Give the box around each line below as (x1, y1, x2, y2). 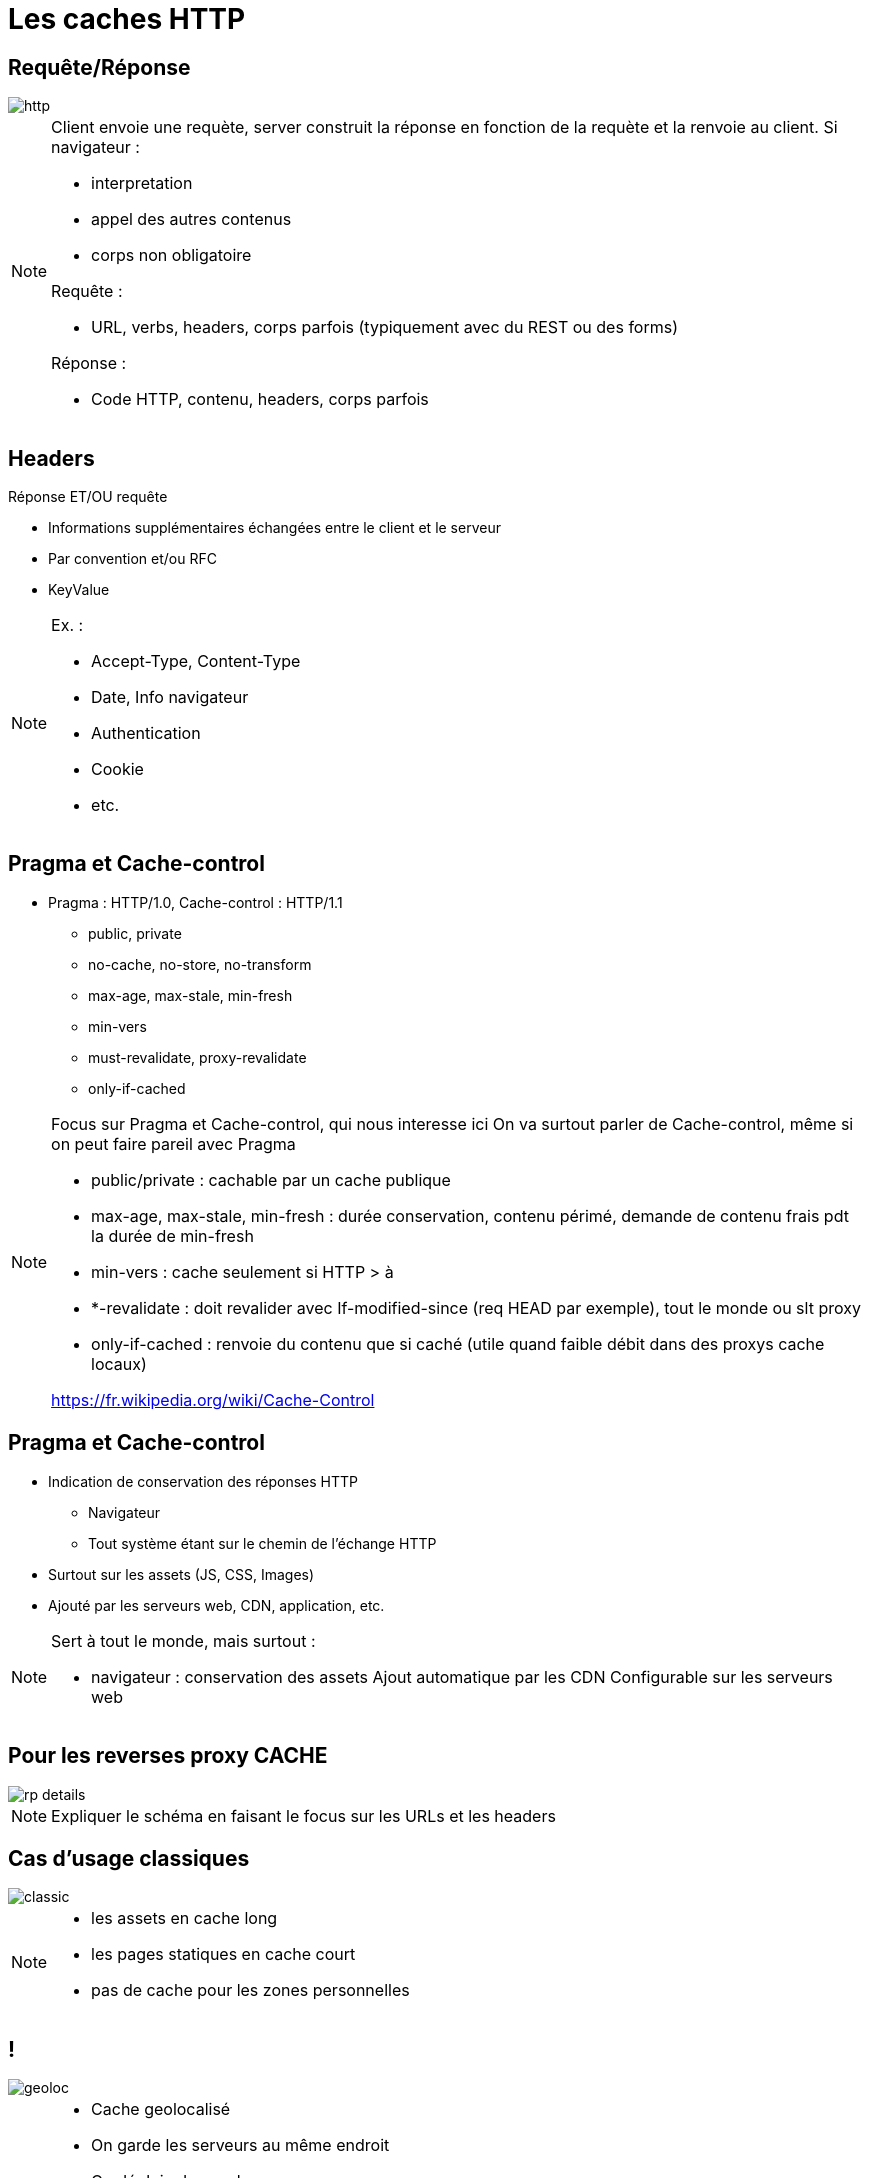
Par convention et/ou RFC (48, 550, 217, 568)
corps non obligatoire (91, 245, 252, 266)
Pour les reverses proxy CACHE (8, 1743, 328, 1769)
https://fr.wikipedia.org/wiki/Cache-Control (51, 1389, 375, 1410)
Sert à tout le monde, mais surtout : (51, 1630, 316, 1651)
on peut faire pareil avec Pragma (51, 1133, 296, 1154)
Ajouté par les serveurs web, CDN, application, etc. (48, 1596, 385, 1614)
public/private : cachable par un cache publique (91, 1169, 451, 1190)
